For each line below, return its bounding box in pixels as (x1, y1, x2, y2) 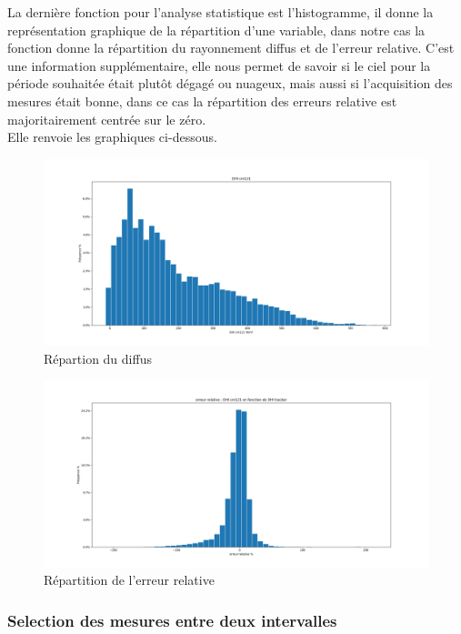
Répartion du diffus (44, 348, 152, 367)
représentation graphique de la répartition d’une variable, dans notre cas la (7, 20, 426, 39)
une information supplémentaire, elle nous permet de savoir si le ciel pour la (7, 55, 431, 75)
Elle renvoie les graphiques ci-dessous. (7, 127, 217, 146)
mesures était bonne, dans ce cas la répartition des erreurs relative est (7, 91, 397, 110)
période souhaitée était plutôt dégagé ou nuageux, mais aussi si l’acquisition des (7, 74, 453, 93)
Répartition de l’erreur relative (44, 570, 215, 589)
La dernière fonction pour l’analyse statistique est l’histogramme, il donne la (7, 3, 434, 21)
